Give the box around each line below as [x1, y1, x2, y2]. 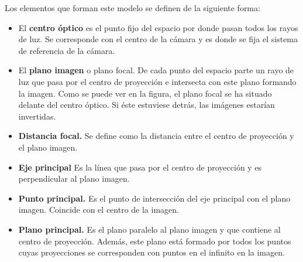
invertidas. [18, 110, 56, 122]
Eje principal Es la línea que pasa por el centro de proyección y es [18, 161, 262, 173]
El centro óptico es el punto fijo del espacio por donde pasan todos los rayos [18, 21, 298, 33]
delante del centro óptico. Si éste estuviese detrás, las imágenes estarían [18, 98, 275, 111]
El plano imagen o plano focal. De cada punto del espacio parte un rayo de [18, 64, 294, 76]
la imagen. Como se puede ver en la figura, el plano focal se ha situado [18, 87, 272, 99]
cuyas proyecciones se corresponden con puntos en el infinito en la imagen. [18, 246, 285, 258]
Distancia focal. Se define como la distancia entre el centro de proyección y [18, 130, 294, 142]
